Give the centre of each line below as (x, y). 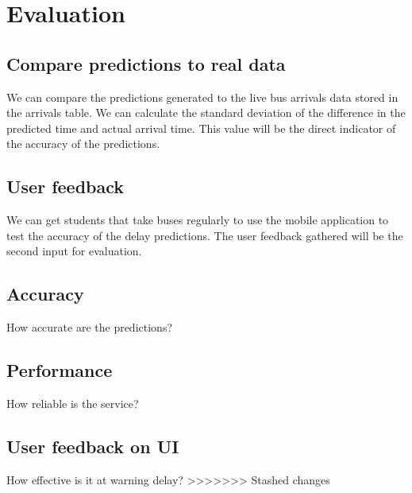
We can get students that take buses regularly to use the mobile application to (198, 220)
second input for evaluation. (74, 251)
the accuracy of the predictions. (83, 144)
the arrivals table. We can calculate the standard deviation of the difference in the (206, 113)
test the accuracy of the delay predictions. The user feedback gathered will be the (205, 235)
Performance (60, 370)
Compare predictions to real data (146, 63)
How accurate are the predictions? (90, 327)
